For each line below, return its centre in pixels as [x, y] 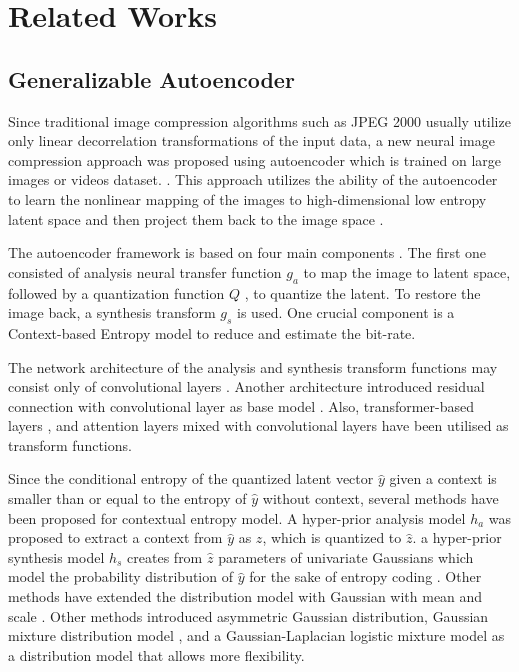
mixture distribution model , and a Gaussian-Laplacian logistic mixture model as [256, 635]
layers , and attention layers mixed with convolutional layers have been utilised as [258, 425]
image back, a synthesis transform [112, 312]
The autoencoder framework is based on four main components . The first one [247, 252]
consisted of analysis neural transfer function [145, 271]
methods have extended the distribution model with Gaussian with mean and [245, 596]
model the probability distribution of [120, 576]
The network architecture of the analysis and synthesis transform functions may [253, 366]
